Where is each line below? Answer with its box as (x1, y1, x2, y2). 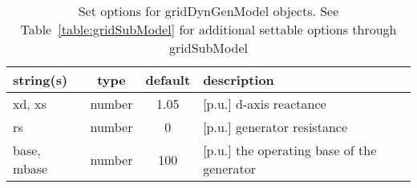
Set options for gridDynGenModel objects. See (78, 2, 339, 20)
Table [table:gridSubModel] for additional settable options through (20, 20, 397, 38)
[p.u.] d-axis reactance (203, 94, 326, 113)
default (145, 70, 191, 89)
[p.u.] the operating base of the (203, 141, 377, 159)
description (203, 70, 274, 89)
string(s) (13, 70, 68, 89)
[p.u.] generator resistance (203, 118, 347, 136)
